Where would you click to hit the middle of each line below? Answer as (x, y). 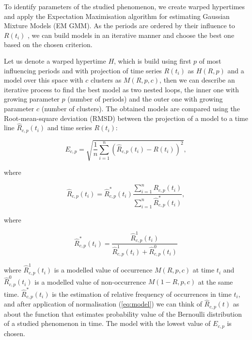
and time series (70, 127)
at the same (215, 281)
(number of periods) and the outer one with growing (145, 99)
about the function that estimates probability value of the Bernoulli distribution (123, 314)
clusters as (106, 80)
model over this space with (44, 80)
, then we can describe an (197, 80)
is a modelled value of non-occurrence (90, 281)
